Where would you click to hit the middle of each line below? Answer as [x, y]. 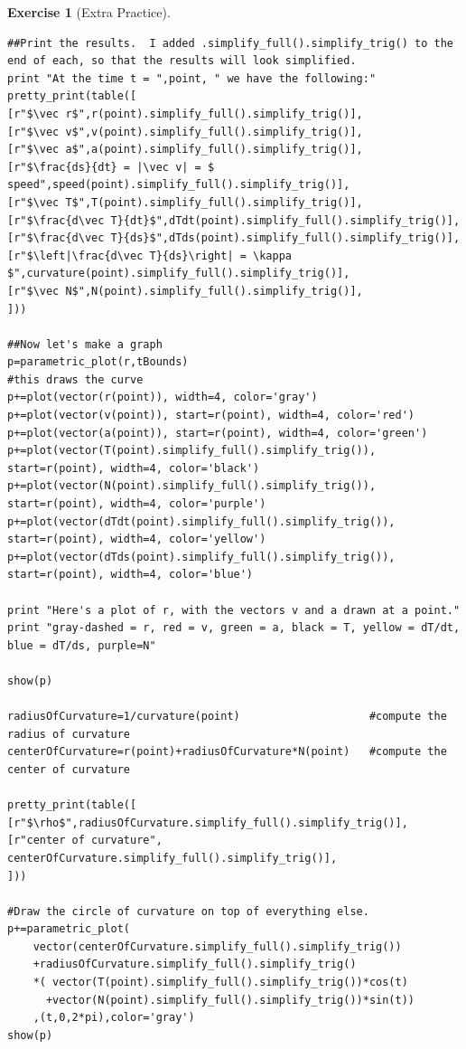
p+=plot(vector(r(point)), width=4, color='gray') [163, 397]
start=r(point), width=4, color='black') [134, 468]
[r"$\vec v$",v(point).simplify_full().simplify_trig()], [185, 132]
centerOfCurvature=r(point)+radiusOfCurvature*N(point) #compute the [227, 752]
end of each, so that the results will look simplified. [182, 61]
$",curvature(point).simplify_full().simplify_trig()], [179, 274]
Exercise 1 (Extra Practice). [89, 12]
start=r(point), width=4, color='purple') [137, 504]
